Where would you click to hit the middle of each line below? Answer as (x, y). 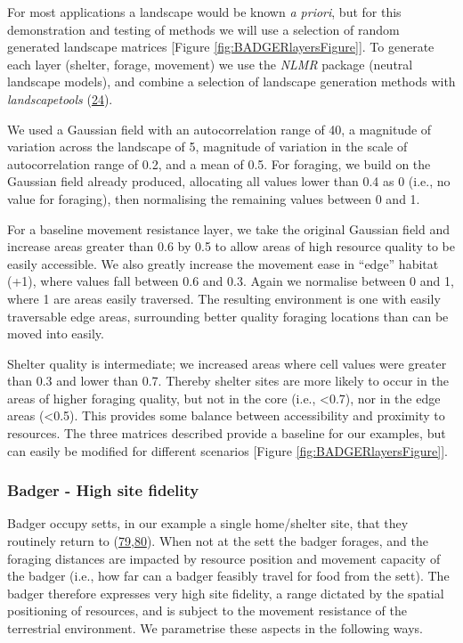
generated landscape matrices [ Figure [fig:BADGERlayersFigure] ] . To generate (221, 47)
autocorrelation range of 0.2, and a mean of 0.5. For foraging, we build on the (219, 163)
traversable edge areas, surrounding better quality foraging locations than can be (228, 316)
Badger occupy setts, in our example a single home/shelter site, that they (208, 523)
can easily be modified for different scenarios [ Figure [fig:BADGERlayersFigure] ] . (227, 450)
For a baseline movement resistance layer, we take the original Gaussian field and (229, 228)
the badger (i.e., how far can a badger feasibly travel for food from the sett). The (228, 576)
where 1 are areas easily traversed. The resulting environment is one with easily (224, 298)
